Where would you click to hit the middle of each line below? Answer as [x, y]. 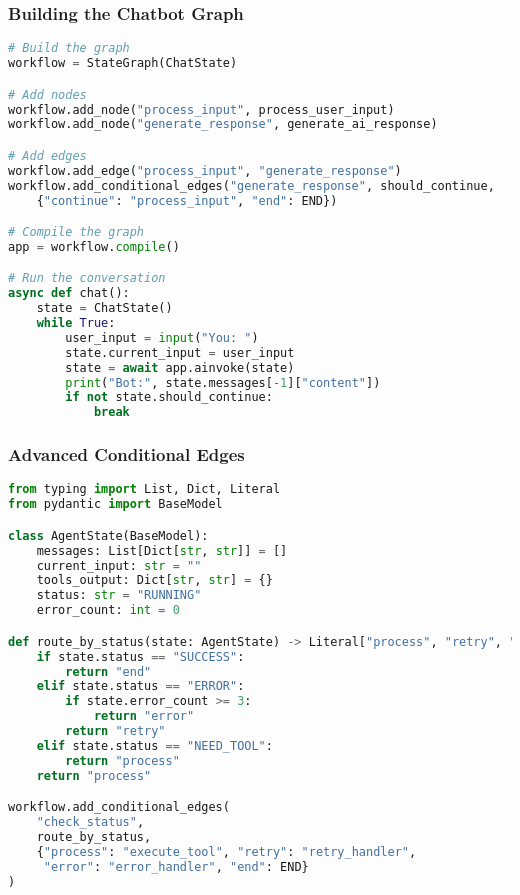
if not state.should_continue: [169, 397]
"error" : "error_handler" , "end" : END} [176, 866]
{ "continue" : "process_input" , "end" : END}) [187, 200]
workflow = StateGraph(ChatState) [123, 63]
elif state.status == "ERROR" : [140, 686]
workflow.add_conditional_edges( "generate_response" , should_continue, [251, 185]
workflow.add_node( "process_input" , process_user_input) [201, 109]
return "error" [144, 716]
